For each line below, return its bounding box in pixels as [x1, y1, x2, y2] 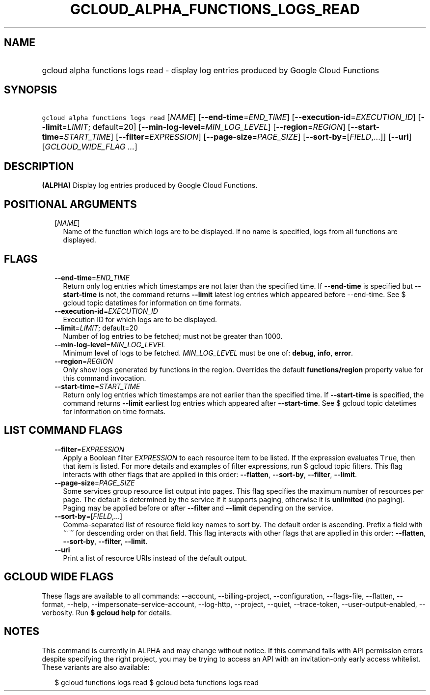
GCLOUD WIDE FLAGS [4, 571, 114, 583]
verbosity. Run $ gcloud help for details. [42, 608, 172, 617]
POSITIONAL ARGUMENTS [4, 198, 137, 211]
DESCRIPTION [4, 160, 74, 173]
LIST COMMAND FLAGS [4, 424, 123, 437]
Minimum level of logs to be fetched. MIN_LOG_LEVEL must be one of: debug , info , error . [63, 348, 353, 357]
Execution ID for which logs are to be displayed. [63, 315, 217, 324]
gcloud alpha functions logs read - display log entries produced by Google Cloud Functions [42, 65, 379, 75]
